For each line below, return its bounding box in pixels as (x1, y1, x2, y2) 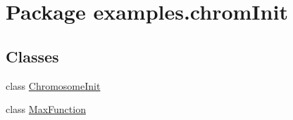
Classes (6, 45, 59, 67)
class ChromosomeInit (6, 78, 101, 93)
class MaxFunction (6, 102, 86, 116)
